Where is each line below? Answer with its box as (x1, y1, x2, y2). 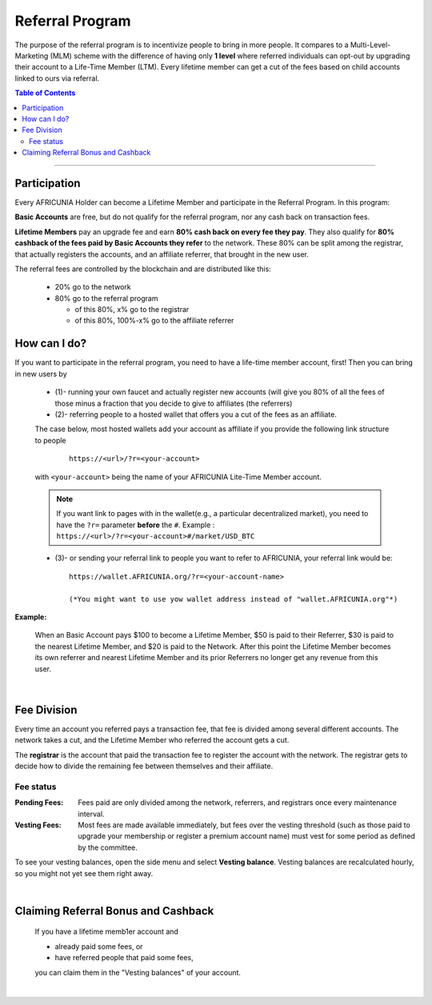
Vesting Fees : (14, 820, 62, 830)
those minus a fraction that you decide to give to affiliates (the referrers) (54, 398, 293, 408)
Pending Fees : (14, 798, 64, 807)
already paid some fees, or (54, 941, 143, 951)
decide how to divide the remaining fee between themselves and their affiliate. (14, 761, 274, 771)
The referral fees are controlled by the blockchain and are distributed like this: (14, 264, 271, 274)
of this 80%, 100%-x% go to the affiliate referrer (74, 316, 234, 326)
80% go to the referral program (54, 293, 158, 303)
